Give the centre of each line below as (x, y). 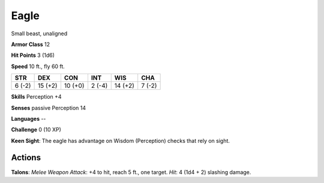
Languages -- (28, 118)
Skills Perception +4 (37, 97)
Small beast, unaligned (39, 33)
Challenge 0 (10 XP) (36, 130)
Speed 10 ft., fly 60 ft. (38, 66)
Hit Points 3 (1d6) (33, 55)
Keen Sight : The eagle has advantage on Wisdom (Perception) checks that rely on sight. (121, 141)
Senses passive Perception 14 (49, 108)
